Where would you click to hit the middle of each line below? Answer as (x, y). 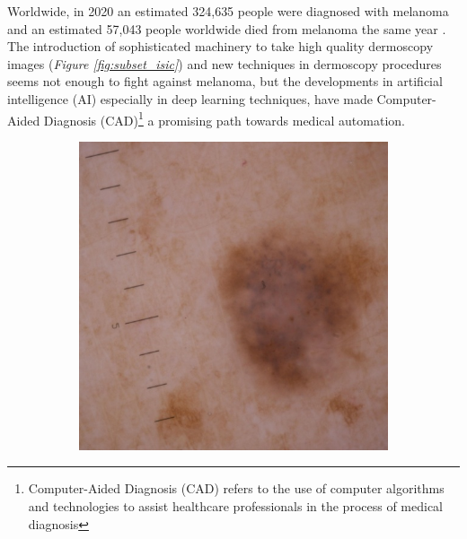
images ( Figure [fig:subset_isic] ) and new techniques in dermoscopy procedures (225, 63)
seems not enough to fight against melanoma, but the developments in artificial (225, 81)
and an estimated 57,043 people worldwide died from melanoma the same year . (227, 28)
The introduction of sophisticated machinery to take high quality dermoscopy (220, 46)
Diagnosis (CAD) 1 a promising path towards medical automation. (224, 118)
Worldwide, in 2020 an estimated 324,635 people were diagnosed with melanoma (228, 11)
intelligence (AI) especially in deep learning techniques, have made (190, 98)
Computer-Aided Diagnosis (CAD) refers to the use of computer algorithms (236, 488)
